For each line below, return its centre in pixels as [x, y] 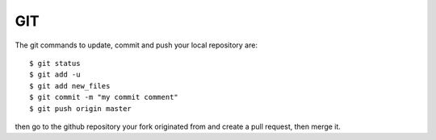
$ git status [55, 63]
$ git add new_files [70, 86]
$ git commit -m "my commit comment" [104, 97]
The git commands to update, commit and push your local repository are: [136, 45]
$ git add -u [55, 75]
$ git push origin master [81, 108]
